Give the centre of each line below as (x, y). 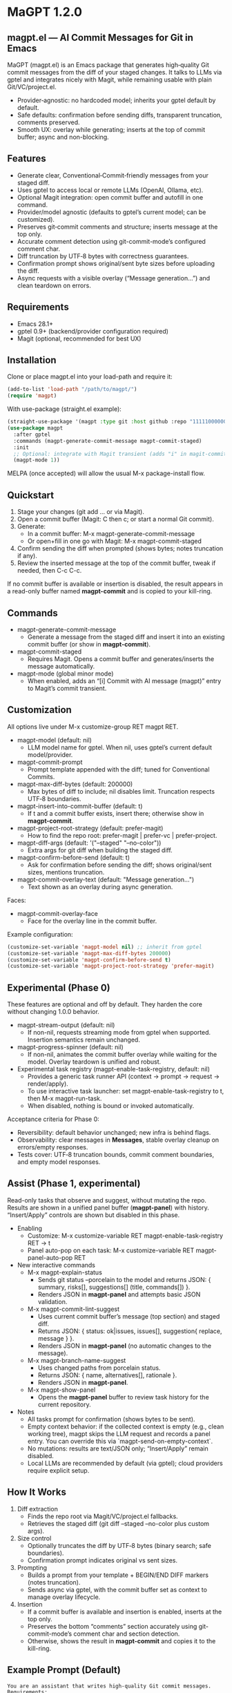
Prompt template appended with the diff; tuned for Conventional (118, 769)
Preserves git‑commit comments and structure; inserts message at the (117, 227)
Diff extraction (38, 1509)
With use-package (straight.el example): (65, 409)
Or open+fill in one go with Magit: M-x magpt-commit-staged (115, 541)
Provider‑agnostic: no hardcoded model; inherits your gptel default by (116, 100)
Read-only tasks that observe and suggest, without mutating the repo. (107, 1200)
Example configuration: (40, 934)
